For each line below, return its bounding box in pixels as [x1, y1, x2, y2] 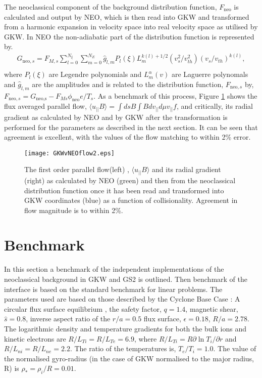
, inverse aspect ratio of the [26, 313, 111, 324]
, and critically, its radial [176, 101, 253, 111]
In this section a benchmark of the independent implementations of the [4, 264, 224, 274]
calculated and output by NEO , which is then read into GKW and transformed [4, 11, 249, 22]
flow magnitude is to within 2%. [24, 204, 123, 215]
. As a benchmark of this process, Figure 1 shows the [93, 90, 257, 101]
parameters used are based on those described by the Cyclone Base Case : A [4, 293, 240, 304]
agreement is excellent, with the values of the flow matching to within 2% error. [4, 132, 251, 142]
